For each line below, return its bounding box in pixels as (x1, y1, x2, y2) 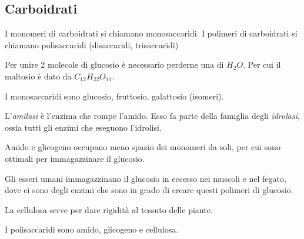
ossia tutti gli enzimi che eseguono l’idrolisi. (5, 121, 162, 133)
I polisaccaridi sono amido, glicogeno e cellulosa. (5, 223, 179, 235)
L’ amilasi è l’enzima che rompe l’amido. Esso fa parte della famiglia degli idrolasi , (5, 109, 300, 122)
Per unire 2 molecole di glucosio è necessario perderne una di (5, 58, 224, 71)
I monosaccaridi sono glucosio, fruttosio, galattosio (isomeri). (5, 89, 224, 102)
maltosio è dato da (5, 69, 72, 82)
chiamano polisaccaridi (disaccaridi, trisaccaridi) (5, 38, 179, 51)
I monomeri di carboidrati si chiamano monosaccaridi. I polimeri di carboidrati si (5, 27, 298, 39)
